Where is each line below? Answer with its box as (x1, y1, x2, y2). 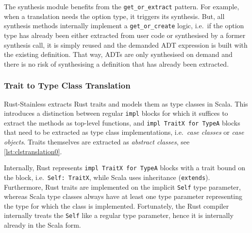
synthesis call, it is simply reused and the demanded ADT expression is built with (4, 39, 248, 50)
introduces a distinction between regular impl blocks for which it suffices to (4, 108, 228, 118)
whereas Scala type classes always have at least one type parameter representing (4, 191, 243, 201)
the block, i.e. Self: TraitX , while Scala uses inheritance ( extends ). (4, 172, 210, 182)
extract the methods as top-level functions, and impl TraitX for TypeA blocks (4, 117, 240, 127)
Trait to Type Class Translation (4, 79, 131, 91)
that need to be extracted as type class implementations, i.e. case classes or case (4, 127, 244, 137)
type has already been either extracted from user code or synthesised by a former (4, 30, 246, 40)
